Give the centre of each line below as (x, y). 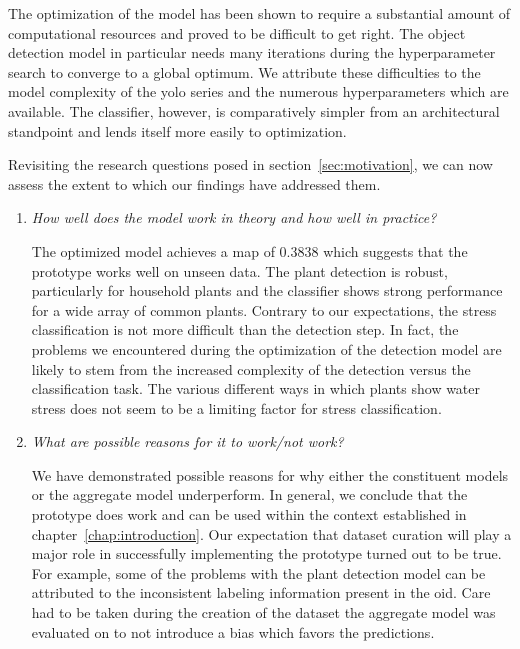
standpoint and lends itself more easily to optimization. (177, 130)
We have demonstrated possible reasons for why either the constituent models (270, 474)
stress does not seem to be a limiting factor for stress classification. (236, 407)
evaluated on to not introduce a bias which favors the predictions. (233, 631)
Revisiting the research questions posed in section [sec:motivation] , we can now (250, 164)
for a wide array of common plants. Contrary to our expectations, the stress (264, 309)
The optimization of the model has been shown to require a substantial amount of (259, 13)
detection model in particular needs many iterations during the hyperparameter (252, 52)
